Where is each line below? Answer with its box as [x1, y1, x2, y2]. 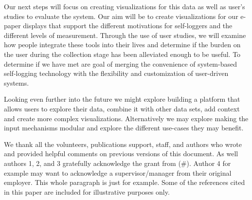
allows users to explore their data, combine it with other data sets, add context [4, 103, 240, 113]
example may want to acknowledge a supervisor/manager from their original [4, 167, 232, 178]
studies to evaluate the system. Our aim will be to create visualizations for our [4, 11, 238, 21]
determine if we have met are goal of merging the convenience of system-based [4, 58, 237, 69]
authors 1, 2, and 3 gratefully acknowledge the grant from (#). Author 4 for [4, 158, 231, 168]
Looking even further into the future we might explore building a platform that [4, 94, 240, 104]
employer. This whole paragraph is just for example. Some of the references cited [4, 177, 245, 187]
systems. [4, 77, 29, 88]
